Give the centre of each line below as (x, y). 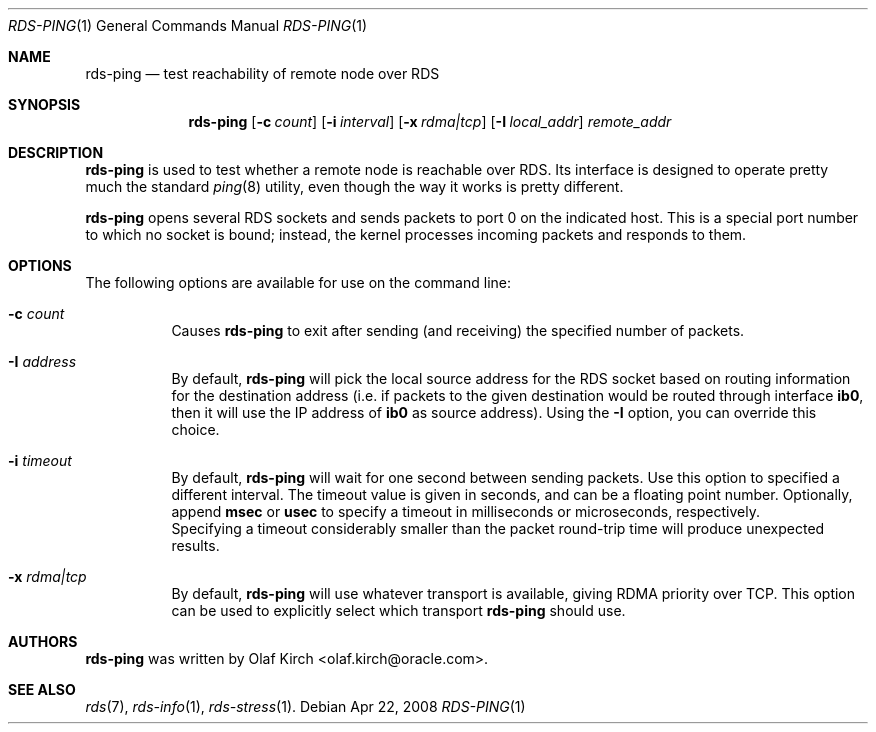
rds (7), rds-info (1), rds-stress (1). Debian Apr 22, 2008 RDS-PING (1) (305, 706)
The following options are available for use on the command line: (298, 282)
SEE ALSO (42, 689)
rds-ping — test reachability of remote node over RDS (262, 73)
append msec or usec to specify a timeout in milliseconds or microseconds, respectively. (466, 511)
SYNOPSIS (44, 104)
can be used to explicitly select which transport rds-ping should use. (398, 610)
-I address (42, 361)
